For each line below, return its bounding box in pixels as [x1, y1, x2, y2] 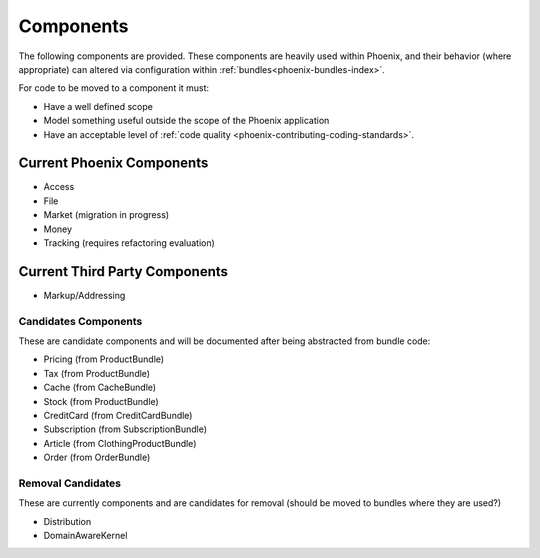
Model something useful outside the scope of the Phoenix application [43, 115, 330, 127]
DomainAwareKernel [43, 530, 128, 542]
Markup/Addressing [43, 289, 126, 301]
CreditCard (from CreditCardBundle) [43, 409, 193, 421]
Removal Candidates [18, 476, 122, 490]
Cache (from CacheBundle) [43, 381, 157, 394]
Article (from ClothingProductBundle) [43, 437, 197, 449]
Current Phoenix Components [18, 155, 209, 172]
